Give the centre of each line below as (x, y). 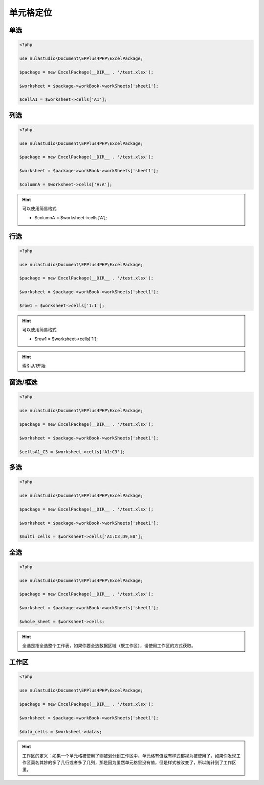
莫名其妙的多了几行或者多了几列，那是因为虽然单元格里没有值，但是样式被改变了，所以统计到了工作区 (133, 762)
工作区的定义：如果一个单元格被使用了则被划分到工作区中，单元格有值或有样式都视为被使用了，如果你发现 (129, 756)
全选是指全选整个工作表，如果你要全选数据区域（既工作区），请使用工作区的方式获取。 (109, 646)
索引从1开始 (34, 366)
